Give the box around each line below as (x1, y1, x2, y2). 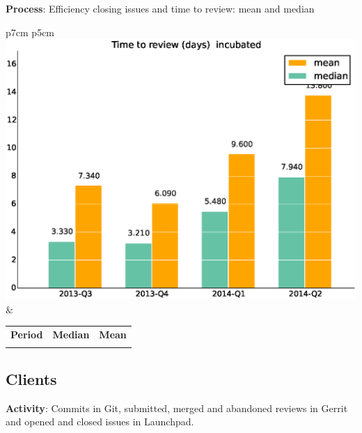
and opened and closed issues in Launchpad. (6, 414, 194, 429)
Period (10, 327, 43, 342)
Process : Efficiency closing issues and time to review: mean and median (6, 1, 315, 15)
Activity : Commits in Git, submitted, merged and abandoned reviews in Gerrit (6, 400, 348, 415)
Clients (6, 368, 57, 389)
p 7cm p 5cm (6, 24, 55, 39)
